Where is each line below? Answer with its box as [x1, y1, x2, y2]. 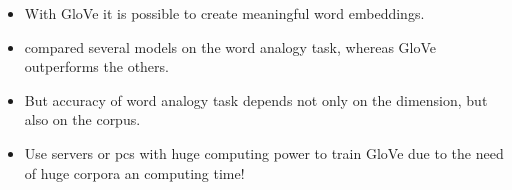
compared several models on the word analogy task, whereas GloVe [24, 36, 436, 57]
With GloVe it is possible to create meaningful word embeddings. [24, 3, 425, 23]
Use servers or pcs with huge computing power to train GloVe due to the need [24, 142, 504, 163]
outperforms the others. [24, 56, 169, 77]
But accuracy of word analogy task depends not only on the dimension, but [24, 89, 488, 110]
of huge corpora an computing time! [24, 162, 245, 183]
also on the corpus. [24, 109, 141, 130]
